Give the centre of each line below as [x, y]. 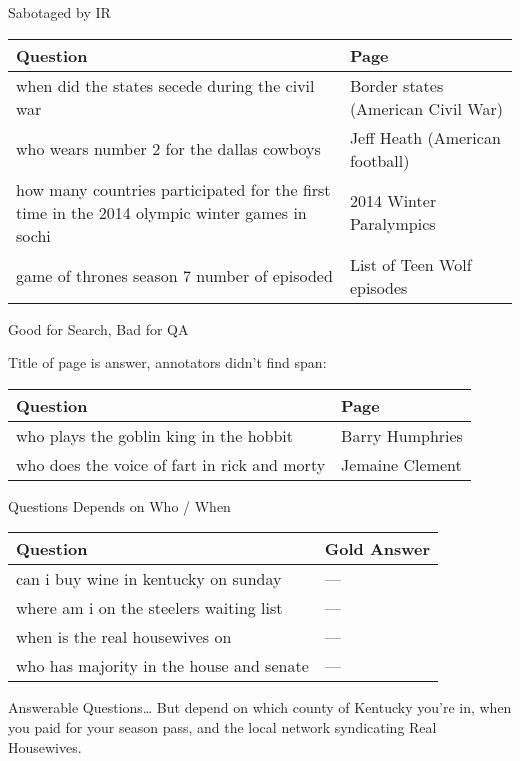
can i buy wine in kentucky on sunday [149, 579]
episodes [378, 287]
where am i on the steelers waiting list [149, 608]
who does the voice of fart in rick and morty [171, 464]
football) [379, 160]
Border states [396, 85]
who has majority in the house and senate [162, 666]
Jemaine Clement [401, 464]
